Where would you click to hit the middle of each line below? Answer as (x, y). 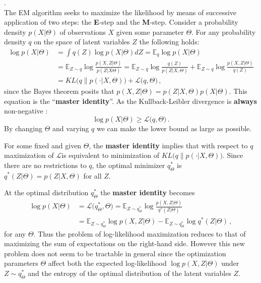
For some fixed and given (43, 145)
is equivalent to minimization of (110, 155)
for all (92, 175)
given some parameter (150, 32)
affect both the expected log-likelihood (107, 263)
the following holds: (169, 42)
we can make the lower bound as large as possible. (174, 128)
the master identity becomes (148, 192)
